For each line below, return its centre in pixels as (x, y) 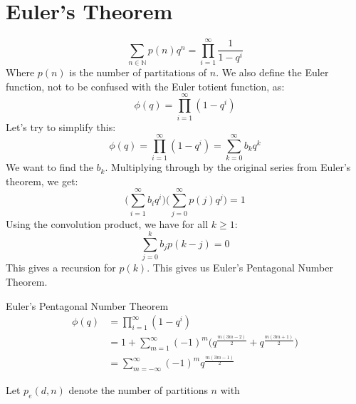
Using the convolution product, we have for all (107, 223)
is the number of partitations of (138, 72)
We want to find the (49, 167)
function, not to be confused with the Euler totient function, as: (145, 86)
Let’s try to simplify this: (61, 126)
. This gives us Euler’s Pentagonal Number (240, 268)
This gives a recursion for (61, 268)
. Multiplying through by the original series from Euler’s (228, 167)
